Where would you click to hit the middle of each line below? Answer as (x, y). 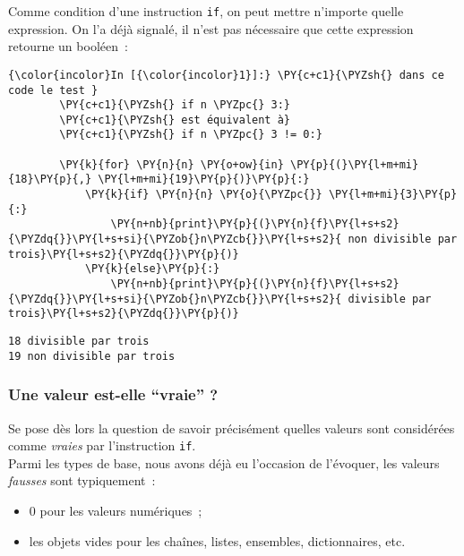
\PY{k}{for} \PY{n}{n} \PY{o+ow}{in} (172, 164)
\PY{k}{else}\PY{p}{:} (152, 269)
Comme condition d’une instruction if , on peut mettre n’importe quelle (206, 11)
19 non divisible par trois (92, 356)
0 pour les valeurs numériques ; (116, 510)
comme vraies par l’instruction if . (102, 445)
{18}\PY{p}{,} (50, 180)
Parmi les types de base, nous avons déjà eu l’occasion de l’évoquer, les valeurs (224, 462)
